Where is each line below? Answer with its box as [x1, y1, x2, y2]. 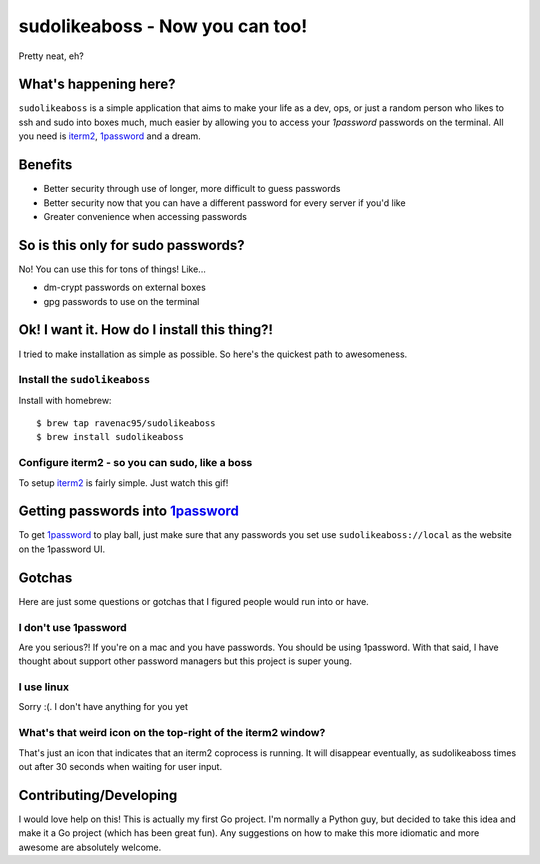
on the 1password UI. [18, 543, 105, 555]
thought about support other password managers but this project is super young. [18, 655, 352, 667]
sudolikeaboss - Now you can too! [18, 15, 308, 37]
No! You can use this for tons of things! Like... [18, 263, 207, 275]
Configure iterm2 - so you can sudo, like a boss [18, 456, 253, 470]
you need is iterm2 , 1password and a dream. [18, 130, 202, 142]
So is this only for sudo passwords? [18, 236, 245, 254]
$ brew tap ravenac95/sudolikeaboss [36, 418, 216, 429]
